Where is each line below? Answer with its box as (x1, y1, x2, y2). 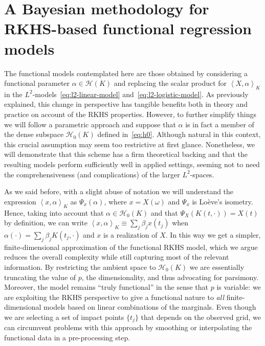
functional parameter (4, 78, 70, 88)
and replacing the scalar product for (114, 78, 227, 88)
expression (4, 196, 36, 206)
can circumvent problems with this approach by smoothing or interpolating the (4, 322, 252, 333)
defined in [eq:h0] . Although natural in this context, (97, 129, 261, 140)
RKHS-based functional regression (4, 18, 252, 39)
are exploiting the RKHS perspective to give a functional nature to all (4, 291, 224, 302)
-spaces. (190, 169, 214, 179)
